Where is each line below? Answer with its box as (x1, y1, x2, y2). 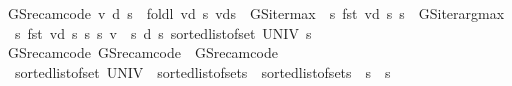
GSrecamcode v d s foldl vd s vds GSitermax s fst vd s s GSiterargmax (7, 3, 505, 23)
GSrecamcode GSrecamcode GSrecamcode (7, 42, 278, 63)
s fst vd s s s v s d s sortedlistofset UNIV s (14, 22, 312, 43)
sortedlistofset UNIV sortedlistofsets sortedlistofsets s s (14, 61, 391, 82)
